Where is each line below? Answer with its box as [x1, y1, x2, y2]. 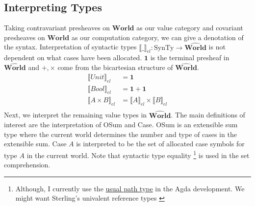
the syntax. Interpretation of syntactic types [4, 42, 137, 52]
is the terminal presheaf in [150, 52, 229, 63]
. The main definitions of [171, 110, 245, 120]
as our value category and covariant [136, 23, 243, 33]
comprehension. [4, 160, 51, 170]
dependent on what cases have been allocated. [4, 52, 142, 63]
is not [208, 42, 226, 52]
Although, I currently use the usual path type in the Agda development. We [15, 183, 245, 193]
